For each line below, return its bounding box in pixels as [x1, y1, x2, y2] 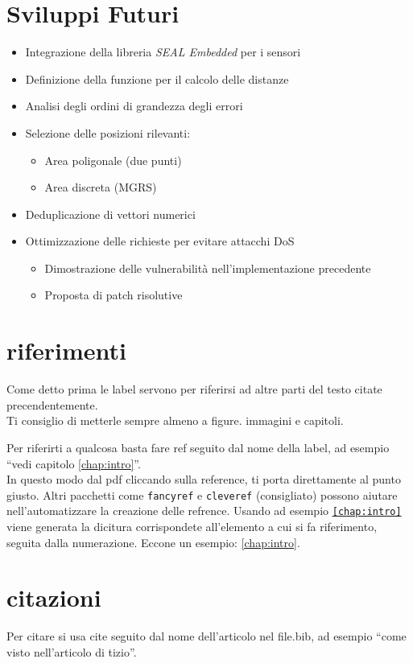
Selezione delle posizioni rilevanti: [25, 124, 191, 141]
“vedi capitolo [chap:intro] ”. [6, 455, 141, 472]
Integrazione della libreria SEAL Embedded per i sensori [25, 43, 301, 60]
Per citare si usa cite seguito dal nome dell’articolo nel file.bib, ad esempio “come [6, 628, 407, 644]
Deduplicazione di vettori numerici [25, 205, 196, 222]
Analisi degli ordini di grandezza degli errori [25, 97, 243, 114]
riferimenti [6, 334, 127, 367]
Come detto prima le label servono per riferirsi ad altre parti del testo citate [6, 381, 382, 397]
